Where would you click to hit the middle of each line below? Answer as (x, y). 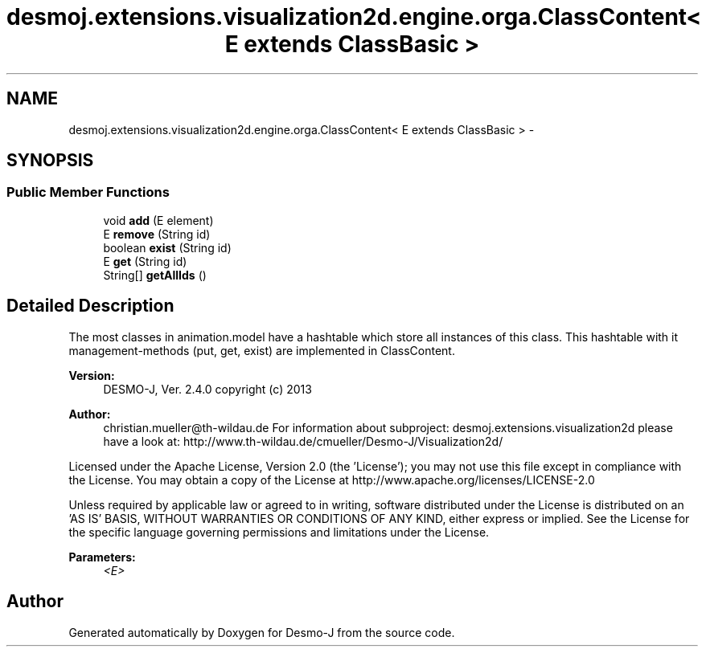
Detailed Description (90, 306)
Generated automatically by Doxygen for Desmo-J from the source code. (262, 632)
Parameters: (102, 557)
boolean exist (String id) (167, 247)
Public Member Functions (88, 192)
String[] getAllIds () (155, 275)
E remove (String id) (157, 234)
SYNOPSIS (50, 161)
